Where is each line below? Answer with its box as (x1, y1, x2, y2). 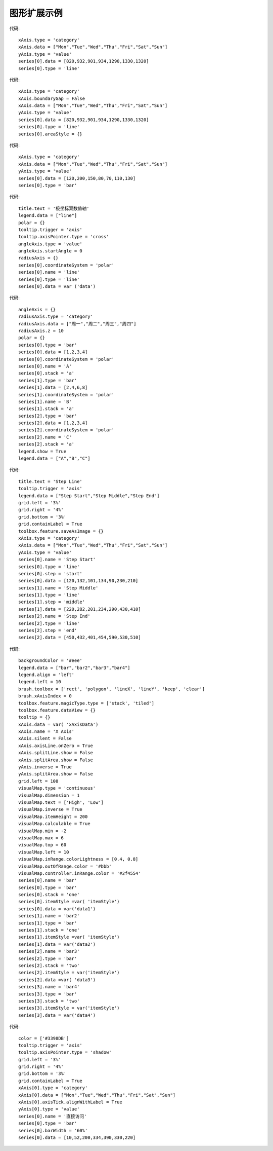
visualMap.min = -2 (18, 828, 67, 834)
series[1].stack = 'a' (18, 406, 75, 412)
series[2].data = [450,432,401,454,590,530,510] (18, 635, 141, 641)
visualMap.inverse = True (18, 806, 83, 812)
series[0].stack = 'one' (18, 892, 80, 898)
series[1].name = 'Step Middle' (18, 585, 99, 590)
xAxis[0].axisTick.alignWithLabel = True (18, 1099, 122, 1105)
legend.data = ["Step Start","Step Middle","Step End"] (18, 493, 160, 499)
